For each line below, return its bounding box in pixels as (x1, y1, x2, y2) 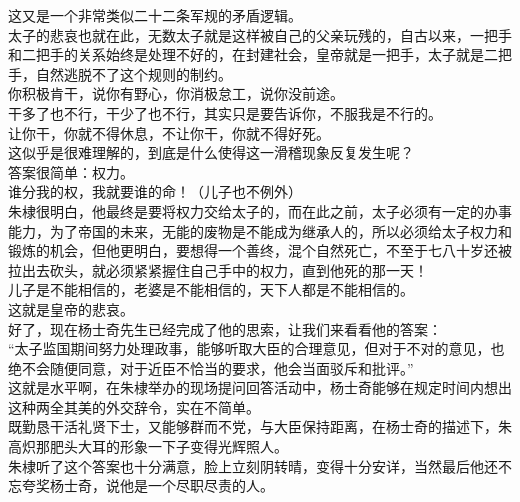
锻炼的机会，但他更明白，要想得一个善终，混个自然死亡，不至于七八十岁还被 (8, 240, 512, 261)
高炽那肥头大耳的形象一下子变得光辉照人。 (8, 436, 288, 457)
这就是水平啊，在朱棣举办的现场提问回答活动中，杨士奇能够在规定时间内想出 (8, 377, 512, 398)
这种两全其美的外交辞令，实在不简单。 (8, 396, 260, 417)
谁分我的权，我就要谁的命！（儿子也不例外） (8, 181, 302, 202)
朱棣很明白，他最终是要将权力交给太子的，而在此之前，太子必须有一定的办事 (8, 200, 512, 221)
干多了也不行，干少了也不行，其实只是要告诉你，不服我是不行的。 (8, 102, 442, 123)
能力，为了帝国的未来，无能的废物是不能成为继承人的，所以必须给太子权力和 (8, 220, 512, 241)
